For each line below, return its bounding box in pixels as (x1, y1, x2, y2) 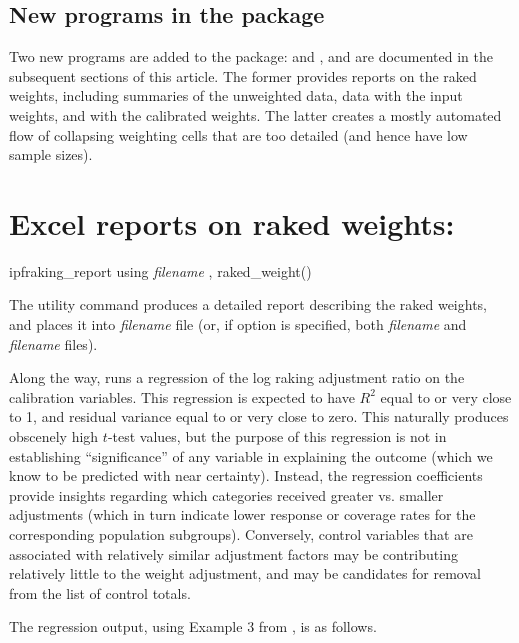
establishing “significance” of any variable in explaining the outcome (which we (9, 445, 493, 466)
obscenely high (9, 426, 99, 447)
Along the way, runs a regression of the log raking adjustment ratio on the (9, 367, 465, 388)
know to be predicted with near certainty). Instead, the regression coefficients (9, 465, 483, 486)
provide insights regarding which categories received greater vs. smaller (9, 484, 444, 505)
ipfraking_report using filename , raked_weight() (9, 260, 312, 281)
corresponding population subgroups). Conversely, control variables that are (9, 524, 473, 545)
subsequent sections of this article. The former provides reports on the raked (9, 65, 477, 86)
